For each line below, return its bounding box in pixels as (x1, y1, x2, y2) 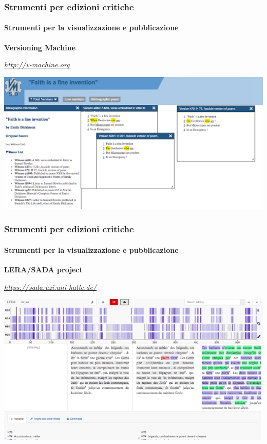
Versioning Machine (4, 42, 76, 52)
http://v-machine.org (4, 59, 70, 70)
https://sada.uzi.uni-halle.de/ (4, 281, 97, 292)
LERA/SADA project (4, 264, 83, 274)
